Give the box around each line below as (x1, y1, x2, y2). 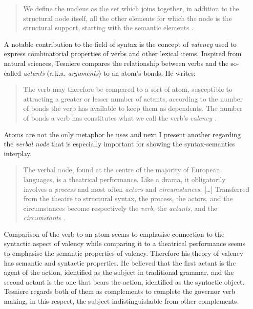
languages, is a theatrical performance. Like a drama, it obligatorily (23, 174, 226, 184)
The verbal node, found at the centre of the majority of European (23, 165, 220, 175)
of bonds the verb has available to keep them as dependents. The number (23, 103, 243, 113)
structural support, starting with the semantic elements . (23, 22, 193, 33)
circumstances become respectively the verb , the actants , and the (23, 203, 217, 213)
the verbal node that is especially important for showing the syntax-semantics (4, 139, 235, 149)
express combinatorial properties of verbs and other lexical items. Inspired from (4, 48, 242, 59)
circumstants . (23, 212, 65, 223)
